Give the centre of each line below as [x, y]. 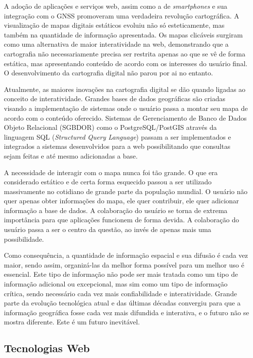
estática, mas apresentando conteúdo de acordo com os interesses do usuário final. [126, 63]
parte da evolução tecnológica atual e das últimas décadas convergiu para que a [122, 303]
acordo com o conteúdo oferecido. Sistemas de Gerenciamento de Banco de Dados [125, 117]
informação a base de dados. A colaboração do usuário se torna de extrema [116, 210]
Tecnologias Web [47, 348]
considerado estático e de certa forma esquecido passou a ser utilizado [108, 182]
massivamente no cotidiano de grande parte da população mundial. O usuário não [126, 191]
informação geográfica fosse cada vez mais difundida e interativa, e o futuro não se [126, 312]
